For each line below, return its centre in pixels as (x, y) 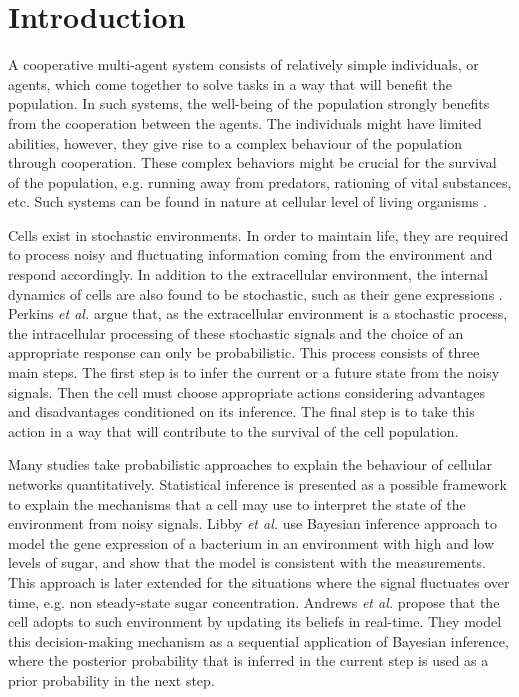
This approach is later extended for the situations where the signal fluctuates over (259, 581)
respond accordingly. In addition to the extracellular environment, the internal (248, 274)
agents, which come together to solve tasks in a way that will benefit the (230, 83)
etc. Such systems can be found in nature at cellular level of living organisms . (247, 201)
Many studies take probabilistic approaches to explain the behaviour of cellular (250, 464)
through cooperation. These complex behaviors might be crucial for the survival (252, 162)
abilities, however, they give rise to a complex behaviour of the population (235, 142)
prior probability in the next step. (111, 679)
